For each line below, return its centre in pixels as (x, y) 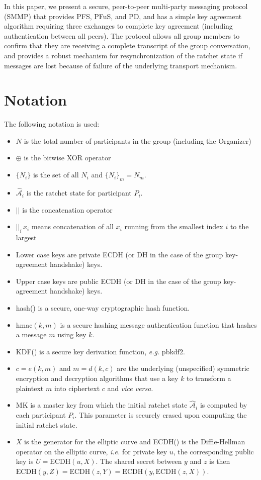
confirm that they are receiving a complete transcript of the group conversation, (127, 45)
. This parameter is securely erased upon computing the (161, 415)
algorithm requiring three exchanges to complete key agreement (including (118, 26)
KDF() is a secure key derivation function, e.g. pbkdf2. (100, 351)
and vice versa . (130, 388)
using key (72, 334)
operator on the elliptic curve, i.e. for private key (92, 451)
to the (239, 226)
